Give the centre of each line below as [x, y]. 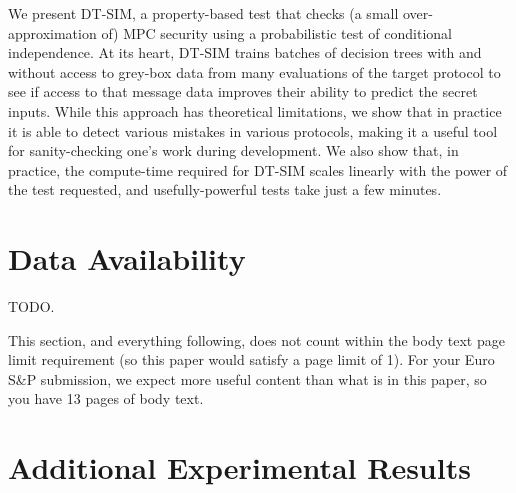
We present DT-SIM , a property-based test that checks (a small [203, 13]
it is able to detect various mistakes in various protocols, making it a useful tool [253, 130]
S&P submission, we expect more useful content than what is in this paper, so [247, 378]
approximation [52, 32]
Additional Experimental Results [239, 467]
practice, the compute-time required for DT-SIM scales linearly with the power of [258, 169]
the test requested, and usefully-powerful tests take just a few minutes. [225, 189]
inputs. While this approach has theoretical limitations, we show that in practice [255, 110]
